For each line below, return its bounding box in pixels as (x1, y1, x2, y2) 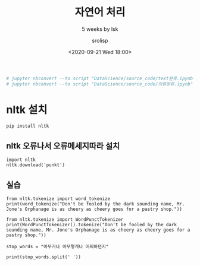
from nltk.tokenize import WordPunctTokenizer (6, 217, 124, 223)
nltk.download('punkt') (6, 162, 65, 168)
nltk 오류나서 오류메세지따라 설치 (6, 141, 120, 151)
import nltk (6, 157, 36, 163)
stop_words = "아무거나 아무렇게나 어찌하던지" (6, 244, 109, 250)
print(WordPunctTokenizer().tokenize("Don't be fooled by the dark (6, 222, 177, 228)
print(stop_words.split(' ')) (6, 254, 82, 260)
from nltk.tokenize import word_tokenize (6, 196, 111, 202)
